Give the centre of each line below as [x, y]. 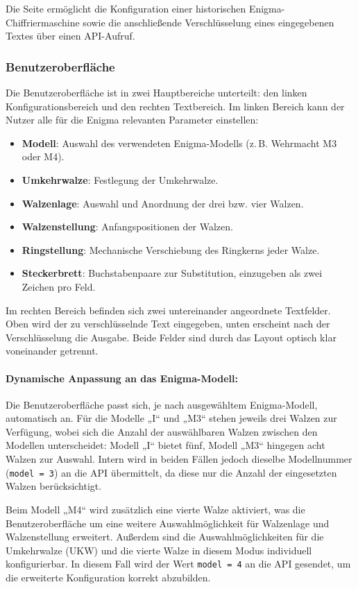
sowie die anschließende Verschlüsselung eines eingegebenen [208, 22]
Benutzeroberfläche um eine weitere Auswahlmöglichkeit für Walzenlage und [168, 523]
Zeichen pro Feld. [59, 286]
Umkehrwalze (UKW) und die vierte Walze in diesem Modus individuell [159, 550]
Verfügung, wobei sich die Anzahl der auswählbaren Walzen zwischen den [162, 431]
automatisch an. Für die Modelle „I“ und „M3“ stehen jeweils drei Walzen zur [171, 418]
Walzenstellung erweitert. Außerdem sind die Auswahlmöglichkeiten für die [165, 537]
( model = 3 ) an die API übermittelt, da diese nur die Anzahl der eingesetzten [171, 472]
